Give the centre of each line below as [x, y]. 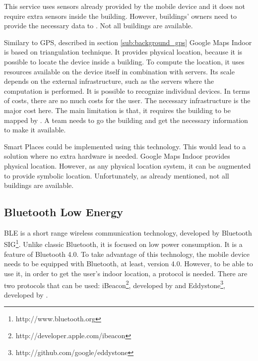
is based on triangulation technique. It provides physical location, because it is [123, 52]
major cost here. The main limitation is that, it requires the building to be [117, 110]
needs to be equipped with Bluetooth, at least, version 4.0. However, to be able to [129, 264]
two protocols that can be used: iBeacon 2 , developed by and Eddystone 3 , [115, 284]
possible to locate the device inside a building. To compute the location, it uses [124, 61]
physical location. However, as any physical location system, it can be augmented [128, 165]
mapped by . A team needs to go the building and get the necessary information [126, 120]
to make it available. [35, 130]
